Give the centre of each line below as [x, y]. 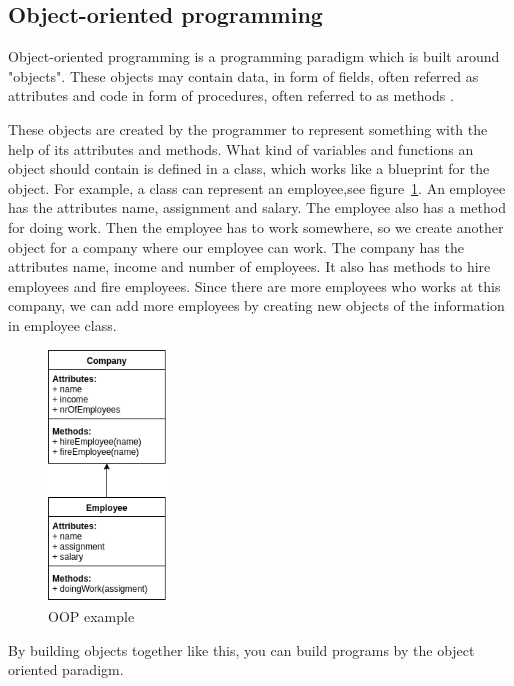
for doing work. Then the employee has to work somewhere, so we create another [256, 226]
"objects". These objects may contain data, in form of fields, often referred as [243, 75]
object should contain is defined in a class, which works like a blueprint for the [249, 168]
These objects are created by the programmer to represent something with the [248, 128]
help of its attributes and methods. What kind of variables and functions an [241, 148]
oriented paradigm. [66, 669]
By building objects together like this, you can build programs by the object [241, 649]
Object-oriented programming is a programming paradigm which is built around [254, 56]
